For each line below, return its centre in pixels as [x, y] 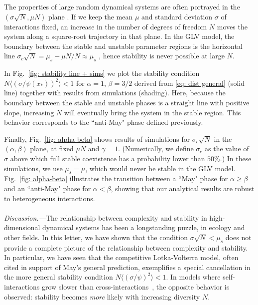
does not [238, 237]
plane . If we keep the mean [91, 16]
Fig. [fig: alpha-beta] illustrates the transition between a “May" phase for [116, 178]
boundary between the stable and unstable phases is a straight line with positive [127, 102]
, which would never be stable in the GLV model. [160, 168]
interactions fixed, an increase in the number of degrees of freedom [106, 26]
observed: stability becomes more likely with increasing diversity [102, 296]
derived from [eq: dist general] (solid [190, 83]
